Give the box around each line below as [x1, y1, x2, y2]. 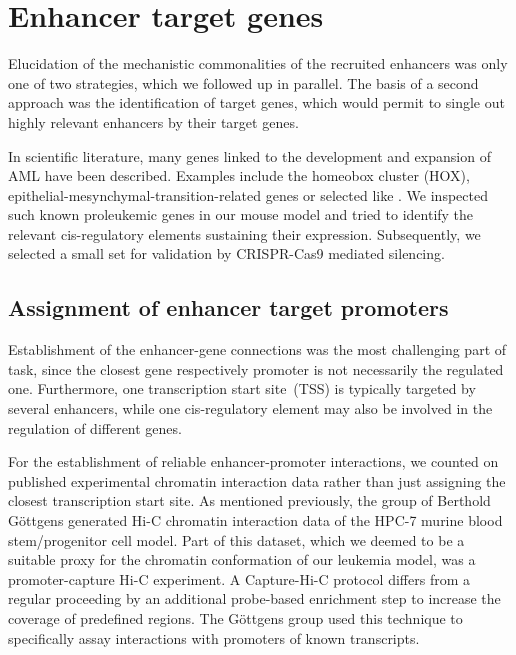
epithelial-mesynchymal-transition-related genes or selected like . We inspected [8, 184, 488, 205]
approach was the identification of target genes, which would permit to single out [8, 92, 505, 113]
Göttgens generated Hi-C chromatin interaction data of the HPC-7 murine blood [8, 510, 503, 531]
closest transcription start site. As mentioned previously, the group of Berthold [8, 490, 491, 511]
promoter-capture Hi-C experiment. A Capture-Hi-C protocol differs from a [8, 568, 470, 589]
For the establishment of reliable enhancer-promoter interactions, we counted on [8, 451, 499, 472]
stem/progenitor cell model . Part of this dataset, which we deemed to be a [8, 529, 465, 550]
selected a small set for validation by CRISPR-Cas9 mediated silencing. [8, 243, 445, 264]
